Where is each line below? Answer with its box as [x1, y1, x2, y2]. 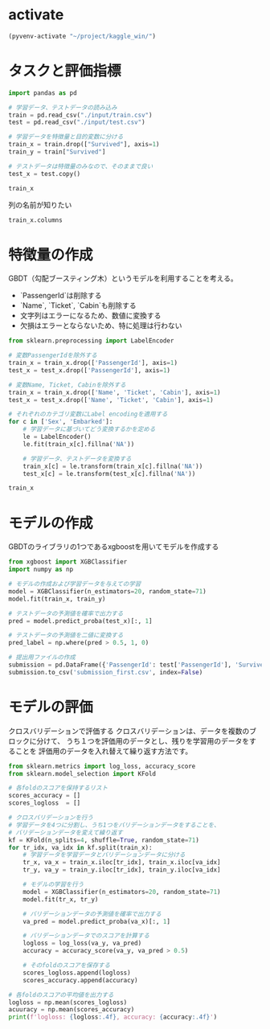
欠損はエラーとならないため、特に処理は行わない [19, 321, 182, 330]
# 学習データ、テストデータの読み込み [8, 103, 118, 112]
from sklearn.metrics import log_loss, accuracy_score [8, 762, 196, 770]
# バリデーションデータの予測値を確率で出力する [22, 910, 162, 918]
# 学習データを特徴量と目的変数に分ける [8, 133, 124, 141]
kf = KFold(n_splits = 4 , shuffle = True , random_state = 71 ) [8, 836, 199, 844]
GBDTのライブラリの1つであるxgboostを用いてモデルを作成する [8, 542, 219, 551]
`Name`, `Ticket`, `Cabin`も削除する [19, 301, 137, 310]
